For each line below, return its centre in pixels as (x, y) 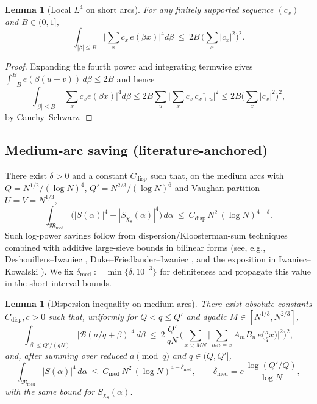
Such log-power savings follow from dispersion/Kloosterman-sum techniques (146, 235)
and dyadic (206, 316)
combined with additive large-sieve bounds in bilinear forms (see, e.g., (135, 247)
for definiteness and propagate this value (235, 271)
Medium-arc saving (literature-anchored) (137, 149)
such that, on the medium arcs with (217, 175)
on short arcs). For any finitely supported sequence (180, 9)
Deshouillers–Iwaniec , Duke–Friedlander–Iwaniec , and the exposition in (141, 259)
